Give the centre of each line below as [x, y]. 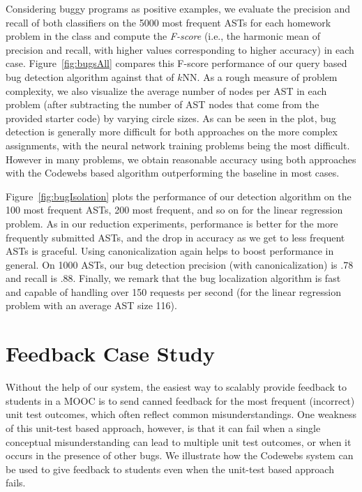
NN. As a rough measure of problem [260, 76]
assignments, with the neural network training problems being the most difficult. [178, 145]
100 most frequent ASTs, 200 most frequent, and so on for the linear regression [174, 210]
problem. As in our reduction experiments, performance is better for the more [172, 223]
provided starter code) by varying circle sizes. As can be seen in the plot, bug [171, 118]
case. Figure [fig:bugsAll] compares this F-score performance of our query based [176, 63]
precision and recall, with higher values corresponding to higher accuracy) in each [180, 49]
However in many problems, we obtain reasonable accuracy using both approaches [181, 159]
